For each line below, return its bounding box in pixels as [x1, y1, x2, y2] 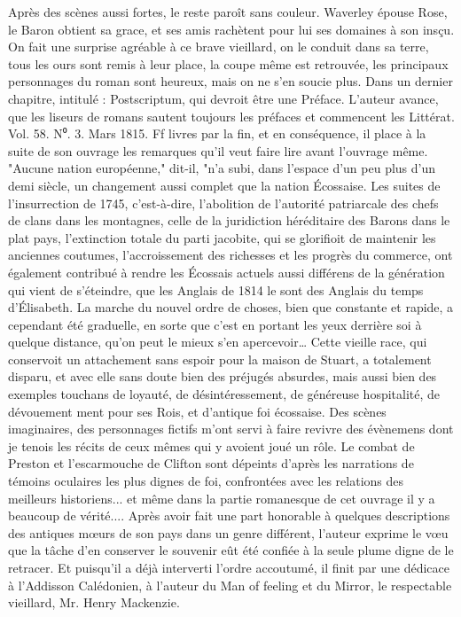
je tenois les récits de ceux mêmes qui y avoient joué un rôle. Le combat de [8, 436, 415, 455]
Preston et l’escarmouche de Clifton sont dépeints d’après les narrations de [8, 454, 414, 473]
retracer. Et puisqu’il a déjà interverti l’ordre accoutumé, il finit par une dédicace [8, 558, 450, 576]
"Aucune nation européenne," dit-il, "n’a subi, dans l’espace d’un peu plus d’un [8, 159, 436, 177]
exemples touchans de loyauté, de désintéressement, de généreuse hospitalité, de [8, 385, 441, 403]
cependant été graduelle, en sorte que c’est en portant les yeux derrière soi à [8, 315, 422, 333]
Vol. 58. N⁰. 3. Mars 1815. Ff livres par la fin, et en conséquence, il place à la [8, 124, 426, 143]
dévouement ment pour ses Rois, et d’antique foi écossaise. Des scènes [8, 402, 387, 420]
